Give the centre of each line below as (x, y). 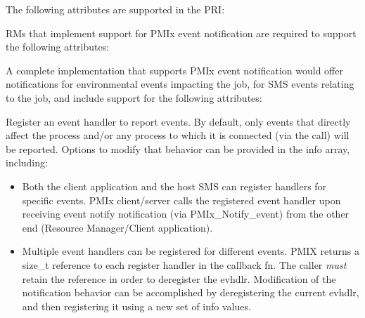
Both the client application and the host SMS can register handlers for (174, 186)
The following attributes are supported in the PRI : (115, 9)
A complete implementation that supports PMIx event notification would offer (174, 70)
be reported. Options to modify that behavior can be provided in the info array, (178, 148)
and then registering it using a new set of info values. (136, 306)
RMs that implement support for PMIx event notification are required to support (181, 33)
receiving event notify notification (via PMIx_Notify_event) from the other (186, 214)
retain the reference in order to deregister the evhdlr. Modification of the (179, 278)
